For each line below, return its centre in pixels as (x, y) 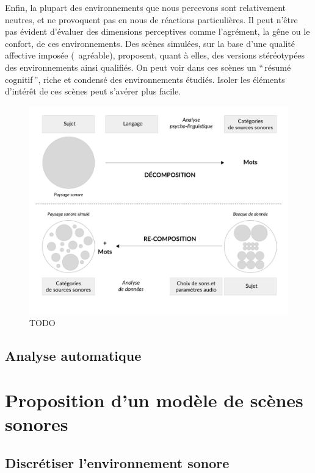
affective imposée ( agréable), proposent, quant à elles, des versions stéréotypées (155, 55)
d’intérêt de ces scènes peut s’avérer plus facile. (93, 91)
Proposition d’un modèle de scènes (154, 400)
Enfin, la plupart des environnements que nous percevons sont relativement (146, 7)
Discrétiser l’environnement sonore (117, 462)
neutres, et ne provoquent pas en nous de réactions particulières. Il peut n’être (151, 19)
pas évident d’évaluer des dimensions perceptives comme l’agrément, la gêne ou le (157, 31)
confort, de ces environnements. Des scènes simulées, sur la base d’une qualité (150, 43)
